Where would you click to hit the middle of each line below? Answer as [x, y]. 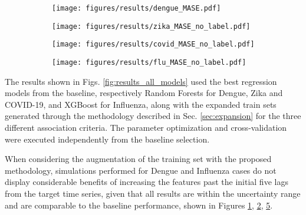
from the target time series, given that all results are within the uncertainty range [153, 193]
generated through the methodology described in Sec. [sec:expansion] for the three [153, 116]
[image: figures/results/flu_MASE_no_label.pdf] [149, 62]
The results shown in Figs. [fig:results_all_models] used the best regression [141, 81]
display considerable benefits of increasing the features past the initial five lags [147, 182]
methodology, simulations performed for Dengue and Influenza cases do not [141, 170]
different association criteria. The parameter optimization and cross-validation [146, 127]
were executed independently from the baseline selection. [107, 139]
